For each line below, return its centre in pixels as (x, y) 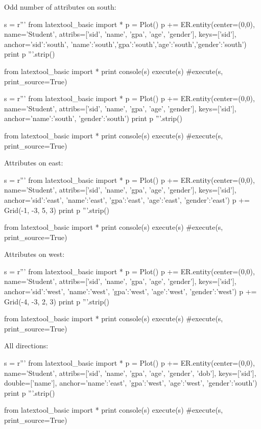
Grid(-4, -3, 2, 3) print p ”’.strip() (57, 301)
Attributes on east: (34, 163)
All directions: (26, 345)
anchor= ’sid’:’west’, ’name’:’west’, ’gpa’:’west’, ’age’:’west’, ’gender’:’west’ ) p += (130, 291)
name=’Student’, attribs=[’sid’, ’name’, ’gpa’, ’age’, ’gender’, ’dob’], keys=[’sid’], (130, 373)
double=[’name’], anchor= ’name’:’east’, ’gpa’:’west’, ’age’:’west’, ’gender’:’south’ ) (131, 383)
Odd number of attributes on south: (60, 7)
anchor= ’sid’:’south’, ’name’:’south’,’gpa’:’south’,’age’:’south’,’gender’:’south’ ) (125, 44)
